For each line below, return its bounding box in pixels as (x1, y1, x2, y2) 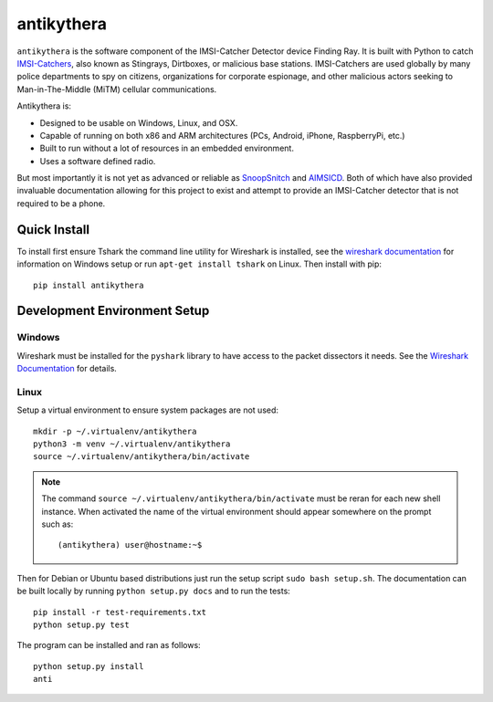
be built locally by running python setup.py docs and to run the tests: (16, 585, 291, 597)
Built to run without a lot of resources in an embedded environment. (39, 142, 294, 154)
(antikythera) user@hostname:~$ (58, 540, 203, 550)
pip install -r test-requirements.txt (33, 607, 207, 617)
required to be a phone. (16, 197, 106, 209)
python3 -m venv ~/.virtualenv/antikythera (33, 439, 231, 449)
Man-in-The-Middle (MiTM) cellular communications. (16, 83, 217, 95)
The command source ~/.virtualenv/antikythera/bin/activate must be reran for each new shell (41, 493, 441, 504)
